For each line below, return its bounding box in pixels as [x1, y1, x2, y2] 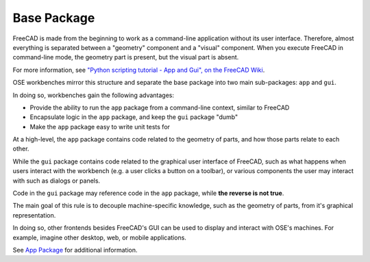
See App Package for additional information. [12, 246, 138, 254]
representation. [12, 211, 56, 219]
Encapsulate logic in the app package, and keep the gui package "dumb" [29, 113, 238, 121]
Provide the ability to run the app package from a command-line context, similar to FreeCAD [29, 103, 290, 112]
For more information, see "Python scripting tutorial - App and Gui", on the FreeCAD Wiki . [12, 66, 265, 74]
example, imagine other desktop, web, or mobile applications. [12, 233, 186, 241]
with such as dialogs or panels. [12, 176, 101, 185]
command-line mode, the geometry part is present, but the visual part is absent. [12, 53, 239, 62]
